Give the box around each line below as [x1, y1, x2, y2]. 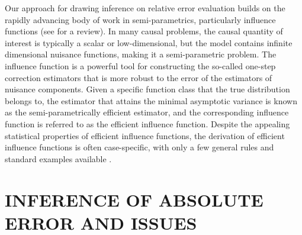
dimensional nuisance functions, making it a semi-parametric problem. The [5, 48, 277, 60]
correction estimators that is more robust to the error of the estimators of [5, 71, 272, 83]
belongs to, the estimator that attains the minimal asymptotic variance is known [5, 94, 297, 107]
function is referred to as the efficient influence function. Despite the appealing [5, 117, 290, 130]
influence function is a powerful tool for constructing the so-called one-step [5, 59, 276, 72]
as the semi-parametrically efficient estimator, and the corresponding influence [5, 106, 289, 118]
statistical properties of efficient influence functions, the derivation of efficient [5, 129, 285, 141]
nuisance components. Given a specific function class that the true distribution [5, 83, 290, 95]
